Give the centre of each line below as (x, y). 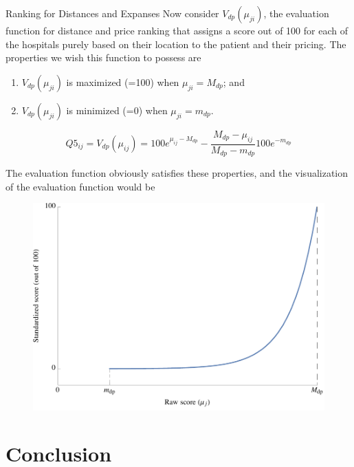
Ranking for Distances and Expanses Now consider (112, 13)
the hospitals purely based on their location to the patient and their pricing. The (176, 44)
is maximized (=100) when (123, 82)
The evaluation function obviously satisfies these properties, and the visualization (177, 173)
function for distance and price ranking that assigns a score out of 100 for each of (177, 30)
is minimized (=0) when (117, 110)
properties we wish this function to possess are (103, 57)
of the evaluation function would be (80, 186)
